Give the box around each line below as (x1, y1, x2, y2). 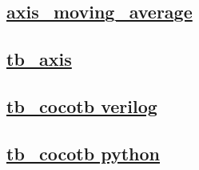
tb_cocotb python (6, 140, 160, 165)
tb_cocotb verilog (6, 93, 157, 118)
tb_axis (6, 47, 72, 71)
